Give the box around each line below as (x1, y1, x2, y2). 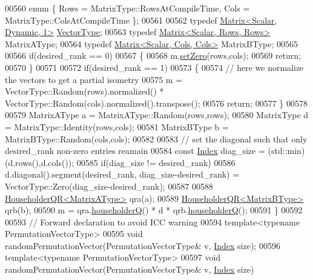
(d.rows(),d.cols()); (5, 156, 74, 168)
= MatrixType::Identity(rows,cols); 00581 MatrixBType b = (5, 120, 229, 133)
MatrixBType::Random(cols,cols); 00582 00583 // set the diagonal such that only (5, 132, 308, 145)
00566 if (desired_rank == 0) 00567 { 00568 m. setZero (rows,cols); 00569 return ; (5, 49, 301, 62)
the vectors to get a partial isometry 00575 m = (5, 73, 183, 85)
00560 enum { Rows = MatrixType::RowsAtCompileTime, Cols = (5, 2, 250, 14)
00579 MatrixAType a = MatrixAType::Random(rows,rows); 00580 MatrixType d (5, 108, 309, 121)
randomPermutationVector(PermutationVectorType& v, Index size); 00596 (5, 239, 280, 252)
